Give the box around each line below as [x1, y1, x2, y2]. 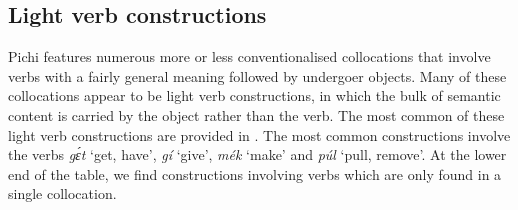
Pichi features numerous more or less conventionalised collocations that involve [8, 46, 491, 67]
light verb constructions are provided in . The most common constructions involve [8, 124, 511, 145]
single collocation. [8, 183, 117, 204]
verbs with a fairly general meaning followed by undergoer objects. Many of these [8, 65, 507, 86]
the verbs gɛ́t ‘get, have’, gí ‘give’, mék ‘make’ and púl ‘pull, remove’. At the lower [8, 144, 507, 165]
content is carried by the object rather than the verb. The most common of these [8, 104, 505, 125]
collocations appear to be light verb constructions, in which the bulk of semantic [8, 85, 501, 106]
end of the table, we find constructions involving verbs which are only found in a [8, 163, 502, 184]
